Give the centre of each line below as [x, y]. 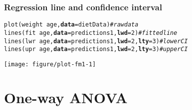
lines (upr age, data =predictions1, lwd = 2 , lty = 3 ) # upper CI [96, 49]
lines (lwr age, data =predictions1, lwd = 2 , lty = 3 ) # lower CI [96, 41]
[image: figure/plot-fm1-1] [50, 64]
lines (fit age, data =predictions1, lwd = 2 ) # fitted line [91, 33]
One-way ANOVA [66, 97]
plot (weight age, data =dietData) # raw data [71, 25]
